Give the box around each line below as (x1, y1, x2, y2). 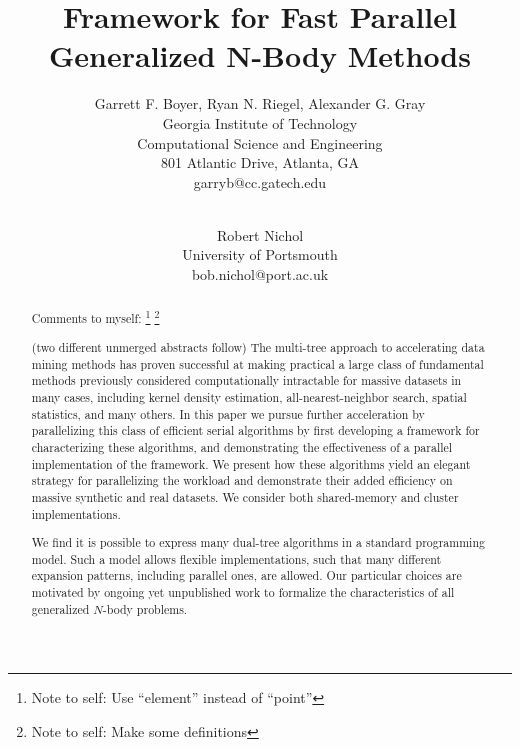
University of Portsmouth (182, 244, 338, 265)
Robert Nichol (216, 224, 304, 245)
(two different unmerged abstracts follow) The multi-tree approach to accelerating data (31, 338, 485, 355)
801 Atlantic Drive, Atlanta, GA (161, 152, 359, 173)
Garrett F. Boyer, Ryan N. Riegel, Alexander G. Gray (94, 93, 426, 114)
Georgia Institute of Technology (162, 112, 358, 133)
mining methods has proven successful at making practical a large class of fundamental (31, 355, 484, 372)
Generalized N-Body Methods (49, 35, 471, 76)
